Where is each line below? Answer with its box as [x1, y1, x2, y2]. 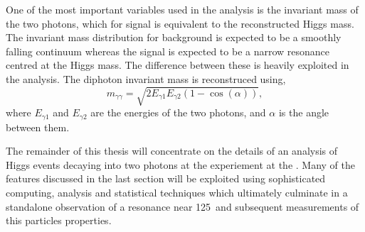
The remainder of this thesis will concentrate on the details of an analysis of [6, 143, 338, 158]
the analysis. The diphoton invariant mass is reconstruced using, [6, 71, 286, 86]
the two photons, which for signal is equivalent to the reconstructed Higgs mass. [6, 16, 354, 31]
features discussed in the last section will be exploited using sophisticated [6, 171, 326, 186]
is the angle [278, 105, 329, 120]
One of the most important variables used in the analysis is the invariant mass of [6, 2, 359, 16]
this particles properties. [6, 213, 112, 228]
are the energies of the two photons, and [90, 105, 266, 120]
